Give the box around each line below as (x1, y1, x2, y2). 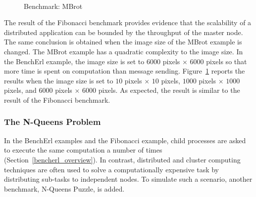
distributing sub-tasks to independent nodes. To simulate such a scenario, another (4, 174, 253, 184)
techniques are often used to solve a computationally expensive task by (4, 164, 219, 174)
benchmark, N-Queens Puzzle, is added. (4, 183, 125, 194)
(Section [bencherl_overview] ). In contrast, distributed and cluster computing (4, 154, 241, 164)
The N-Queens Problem (4, 116, 101, 128)
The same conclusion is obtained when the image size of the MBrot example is (4, 37, 242, 47)
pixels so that (206, 56, 247, 66)
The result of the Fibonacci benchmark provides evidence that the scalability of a (4, 17, 252, 28)
